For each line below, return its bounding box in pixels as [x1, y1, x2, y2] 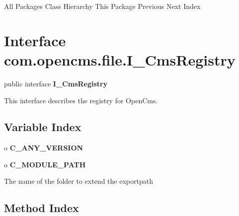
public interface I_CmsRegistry [4, 78, 108, 88]
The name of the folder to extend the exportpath [4, 176, 153, 186]
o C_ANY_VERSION [4, 143, 83, 153]
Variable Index [4, 119, 81, 135]
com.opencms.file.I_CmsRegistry [4, 49, 236, 70]
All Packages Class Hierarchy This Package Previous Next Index [4, 1, 201, 11]
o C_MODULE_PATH [4, 159, 86, 169]
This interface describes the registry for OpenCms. [4, 95, 158, 105]
